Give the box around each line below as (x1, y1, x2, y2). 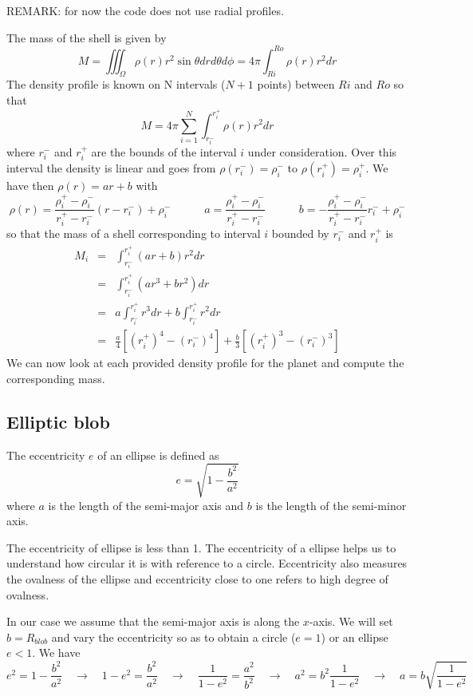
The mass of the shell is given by (6, 29, 167, 45)
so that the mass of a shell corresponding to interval (6, 225, 261, 242)
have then (6, 177, 54, 194)
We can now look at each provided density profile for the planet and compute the (6, 354, 404, 371)
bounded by (271, 225, 329, 242)
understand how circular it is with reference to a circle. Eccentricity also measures (6, 555, 408, 571)
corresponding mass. (6, 370, 105, 386)
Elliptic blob (6, 409, 110, 433)
